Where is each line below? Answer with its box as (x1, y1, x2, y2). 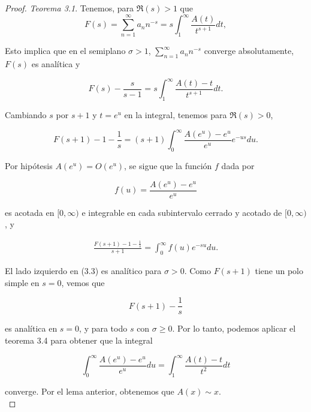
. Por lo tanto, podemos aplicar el (172, 322, 296, 335)
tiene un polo (255, 264, 304, 277)
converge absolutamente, (204, 44, 294, 57)
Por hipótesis (5, 160, 53, 172)
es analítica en (5, 322, 58, 335)
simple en (5, 276, 40, 288)
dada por (221, 160, 255, 172)
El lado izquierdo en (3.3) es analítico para (5, 264, 162, 277)
